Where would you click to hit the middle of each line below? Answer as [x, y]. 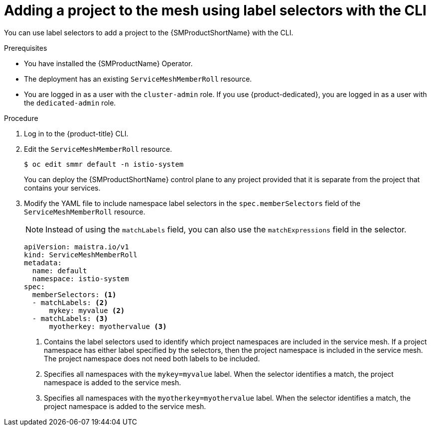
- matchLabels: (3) [70, 318]
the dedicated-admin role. [70, 103]
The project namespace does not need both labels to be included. [152, 358]
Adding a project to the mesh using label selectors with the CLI [215, 10]
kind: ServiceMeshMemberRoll [81, 255]
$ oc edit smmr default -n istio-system [104, 164]
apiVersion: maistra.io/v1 [76, 247]
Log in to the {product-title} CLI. [76, 133]
